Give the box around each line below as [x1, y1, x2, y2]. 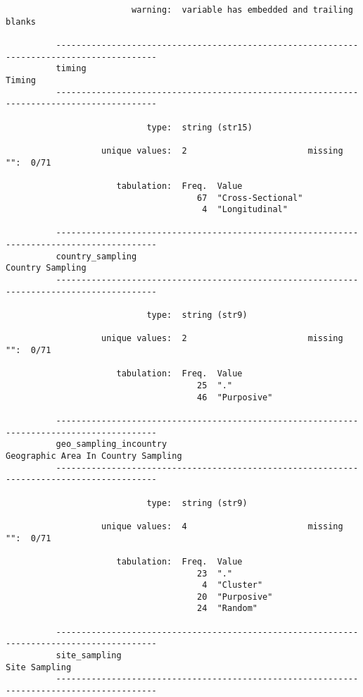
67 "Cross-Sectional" [197, 192, 303, 203]
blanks [6, 16, 36, 27]
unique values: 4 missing [101, 521, 343, 531]
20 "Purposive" [197, 591, 273, 602]
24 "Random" [197, 603, 257, 614]
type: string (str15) [146, 122, 253, 132]
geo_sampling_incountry [56, 439, 167, 450]
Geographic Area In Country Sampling [6, 450, 182, 461]
